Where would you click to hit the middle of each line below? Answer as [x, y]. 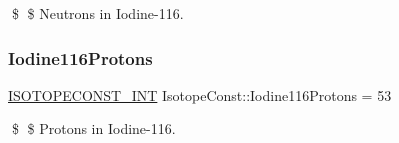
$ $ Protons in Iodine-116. [93, 128]
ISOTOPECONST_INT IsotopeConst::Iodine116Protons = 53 [200, 94]
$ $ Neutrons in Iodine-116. [97, 13]
